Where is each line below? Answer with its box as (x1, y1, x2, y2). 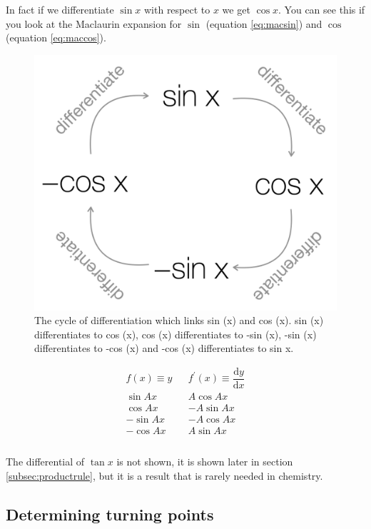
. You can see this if (278, 2, 365, 16)
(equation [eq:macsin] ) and (205, 16, 322, 31)
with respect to (143, 2, 210, 16)
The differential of (6, 454, 85, 469)
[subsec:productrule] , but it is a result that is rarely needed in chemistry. (6, 468, 323, 483)
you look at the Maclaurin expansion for (6, 16, 182, 31)
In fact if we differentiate (6, 2, 114, 16)
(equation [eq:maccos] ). (6, 30, 106, 45)
